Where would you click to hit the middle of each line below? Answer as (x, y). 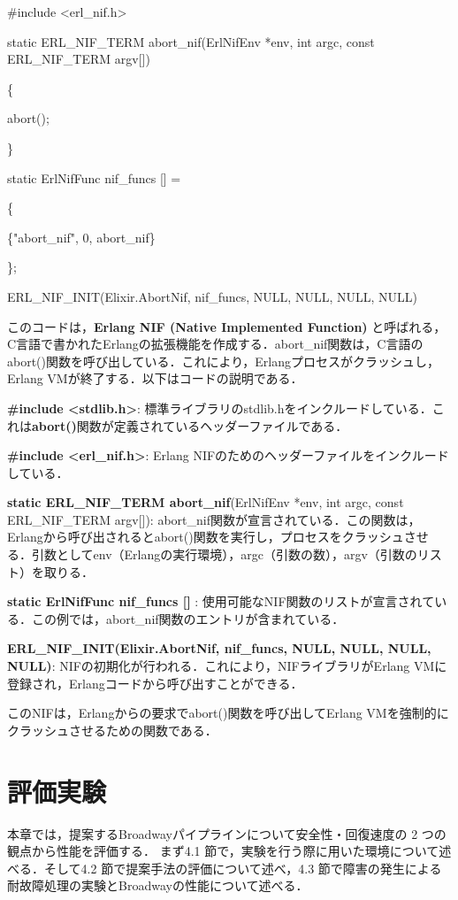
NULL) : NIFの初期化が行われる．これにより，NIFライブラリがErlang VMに (227, 666)
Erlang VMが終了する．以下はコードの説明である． (155, 378)
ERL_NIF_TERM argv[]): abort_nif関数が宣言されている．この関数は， (214, 519)
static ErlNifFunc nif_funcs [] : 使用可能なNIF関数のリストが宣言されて (221, 601)
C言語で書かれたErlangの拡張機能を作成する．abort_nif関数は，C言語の (215, 344)
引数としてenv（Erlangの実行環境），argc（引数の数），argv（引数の (224, 554)
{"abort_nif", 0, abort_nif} (81, 237)
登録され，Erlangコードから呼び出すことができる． (155, 683)
